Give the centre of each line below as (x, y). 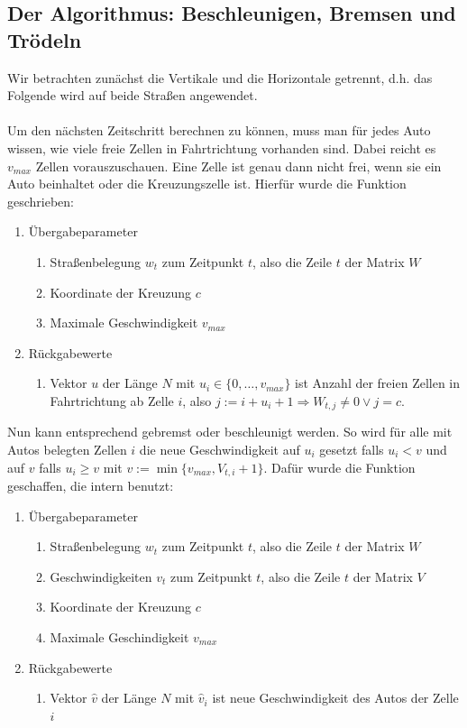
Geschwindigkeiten (101, 576)
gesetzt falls (352, 449)
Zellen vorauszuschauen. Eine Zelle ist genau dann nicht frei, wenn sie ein (238, 166)
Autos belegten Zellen (67, 449)
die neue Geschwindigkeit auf (220, 449)
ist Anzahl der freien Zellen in (378, 383)
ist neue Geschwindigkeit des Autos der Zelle (335, 698)
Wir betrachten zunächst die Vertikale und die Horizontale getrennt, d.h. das (220, 77)
